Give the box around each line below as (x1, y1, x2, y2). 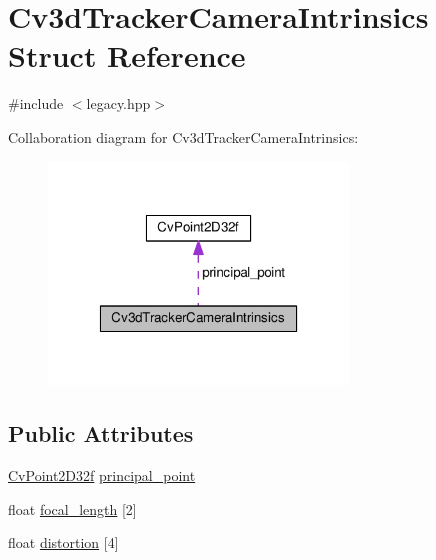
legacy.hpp (86, 93, 151, 114)
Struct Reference (8, 35, 246, 76)
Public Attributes (8, 418, 194, 449)
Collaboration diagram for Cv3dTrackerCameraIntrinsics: (8, 126, 359, 147)
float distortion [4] (8, 532, 119, 553)
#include (8, 93, 64, 114)
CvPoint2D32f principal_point (8, 465, 196, 486)
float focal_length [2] (8, 498, 137, 519)
